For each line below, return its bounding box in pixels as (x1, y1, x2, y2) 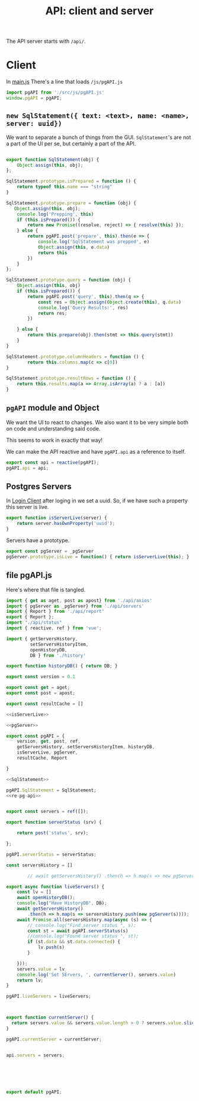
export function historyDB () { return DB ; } (6, 663, 118, 669)
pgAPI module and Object (6, 403, 99, 413)
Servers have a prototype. (6, 537, 70, 544)
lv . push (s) (37, 944, 65, 951)
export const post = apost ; (6, 690, 76, 696)
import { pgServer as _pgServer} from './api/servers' (6, 603, 145, 609)
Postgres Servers (6, 482, 72, 492)
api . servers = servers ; (6, 1052, 65, 1058)
